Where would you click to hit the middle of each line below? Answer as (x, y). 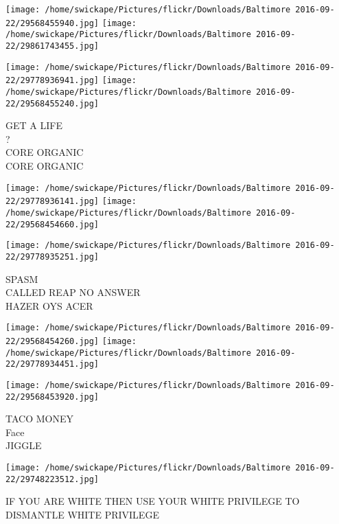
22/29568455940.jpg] (52, 23)
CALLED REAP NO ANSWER (73, 292)
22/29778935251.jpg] (52, 257)
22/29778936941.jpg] (52, 81)
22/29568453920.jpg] (52, 397)
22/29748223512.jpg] (52, 479)
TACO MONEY (39, 419)
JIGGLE (24, 445)
